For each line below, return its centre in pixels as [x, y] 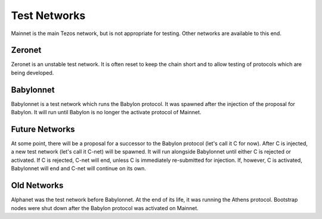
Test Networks [48, 15]
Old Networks [37, 185]
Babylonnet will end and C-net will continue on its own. [78, 168]
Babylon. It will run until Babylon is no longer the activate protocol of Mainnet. [106, 112]
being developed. [32, 73]
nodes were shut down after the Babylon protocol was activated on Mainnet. [105, 208]
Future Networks [43, 129]
